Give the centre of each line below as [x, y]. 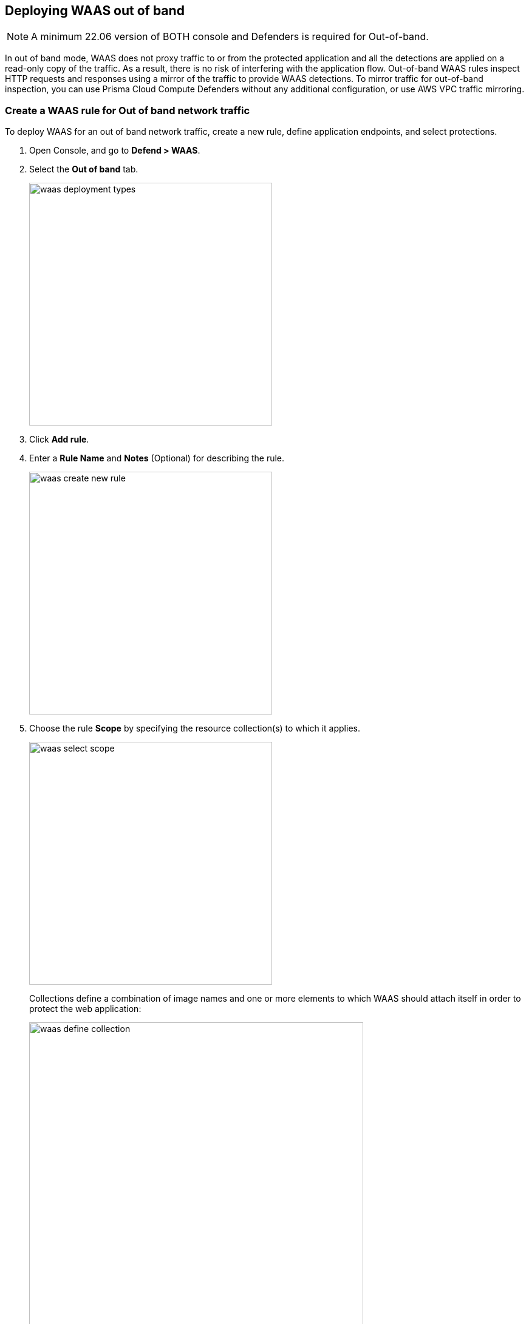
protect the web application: [85, 1009]
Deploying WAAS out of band [95, 11]
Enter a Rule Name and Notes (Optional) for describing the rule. [157, 458]
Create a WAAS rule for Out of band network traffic [128, 110]
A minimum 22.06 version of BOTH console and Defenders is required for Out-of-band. [230, 37]
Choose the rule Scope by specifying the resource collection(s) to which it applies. [195, 728]
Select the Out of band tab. [84, 169]
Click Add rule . [59, 440]
